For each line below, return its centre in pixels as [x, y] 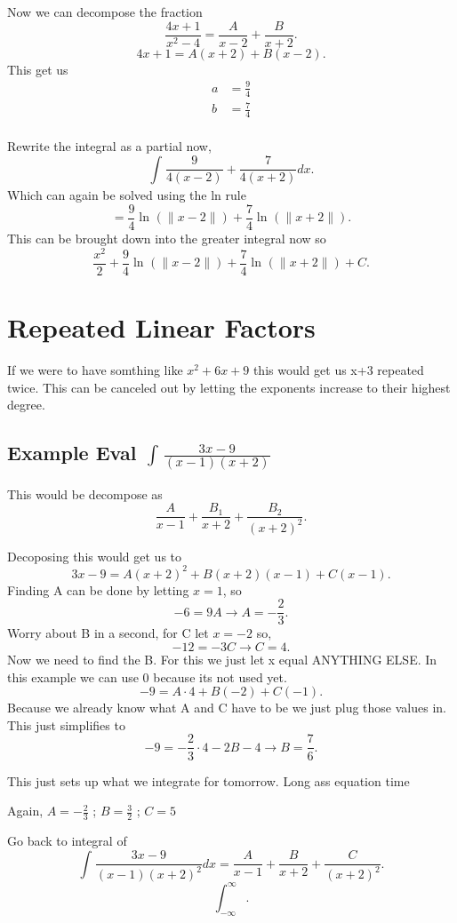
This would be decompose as [85, 493]
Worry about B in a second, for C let [108, 633]
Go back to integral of [67, 840]
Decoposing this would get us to [95, 556]
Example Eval [72, 453]
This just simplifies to [66, 724]
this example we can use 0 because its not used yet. [147, 676]
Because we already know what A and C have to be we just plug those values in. [227, 708]
